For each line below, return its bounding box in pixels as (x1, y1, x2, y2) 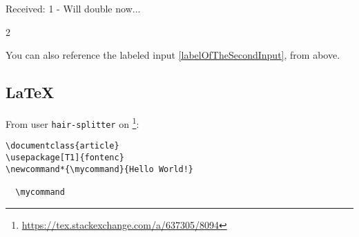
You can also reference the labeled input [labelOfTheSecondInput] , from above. (6, 48, 340, 62)
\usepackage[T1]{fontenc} (6, 152, 124, 162)
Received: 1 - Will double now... (6, 1, 141, 15)
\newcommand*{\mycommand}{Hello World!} (6, 164, 194, 174)
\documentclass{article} (6, 141, 119, 151)
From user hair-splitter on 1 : (6, 114, 139, 131)
